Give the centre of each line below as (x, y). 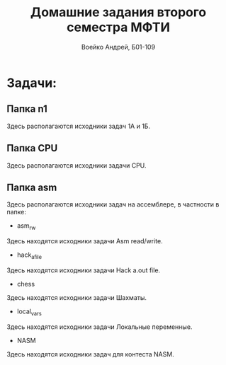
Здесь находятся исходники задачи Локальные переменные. (100, 327)
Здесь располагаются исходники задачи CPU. (77, 165)
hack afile (29, 255)
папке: (16, 212)
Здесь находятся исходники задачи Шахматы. (77, 297)
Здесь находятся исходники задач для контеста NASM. (90, 354)
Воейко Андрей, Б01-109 (118, 47)
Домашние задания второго (118, 12)
